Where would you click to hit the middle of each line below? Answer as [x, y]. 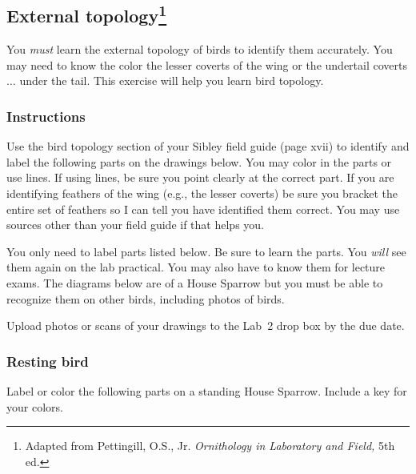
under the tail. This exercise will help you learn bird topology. [172, 80]
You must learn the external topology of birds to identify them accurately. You [200, 49]
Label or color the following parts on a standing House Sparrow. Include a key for [207, 390]
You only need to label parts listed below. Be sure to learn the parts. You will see [206, 251]
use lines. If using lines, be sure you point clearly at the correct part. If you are [200, 177]
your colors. [35, 406]
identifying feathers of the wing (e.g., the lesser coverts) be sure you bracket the [202, 193]
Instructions [46, 116]
